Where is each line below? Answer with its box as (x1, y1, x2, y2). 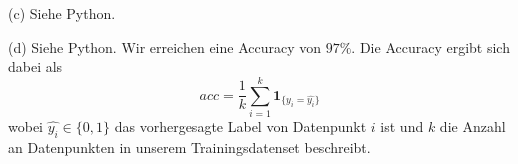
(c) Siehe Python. (8, 3, 116, 23)
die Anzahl (439, 115, 506, 136)
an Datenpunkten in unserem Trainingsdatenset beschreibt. (8, 136, 371, 157)
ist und (380, 115, 424, 136)
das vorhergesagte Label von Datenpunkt (114, 115, 367, 136)
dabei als (8, 56, 63, 77)
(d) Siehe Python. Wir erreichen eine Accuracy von (8, 36, 322, 57)
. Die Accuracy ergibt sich (351, 36, 510, 57)
